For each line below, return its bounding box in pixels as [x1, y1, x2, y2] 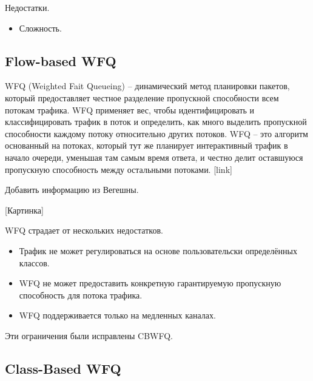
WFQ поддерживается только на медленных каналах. [19, 309, 216, 322]
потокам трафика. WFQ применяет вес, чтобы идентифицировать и [5, 103, 255, 116]
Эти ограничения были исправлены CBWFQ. [5, 329, 173, 342]
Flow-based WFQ [5, 51, 116, 70]
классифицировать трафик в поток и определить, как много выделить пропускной [5, 115, 307, 128]
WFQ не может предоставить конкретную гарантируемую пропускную [19, 277, 281, 289]
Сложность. [19, 21, 62, 34]
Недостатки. [5, 1, 50, 13]
